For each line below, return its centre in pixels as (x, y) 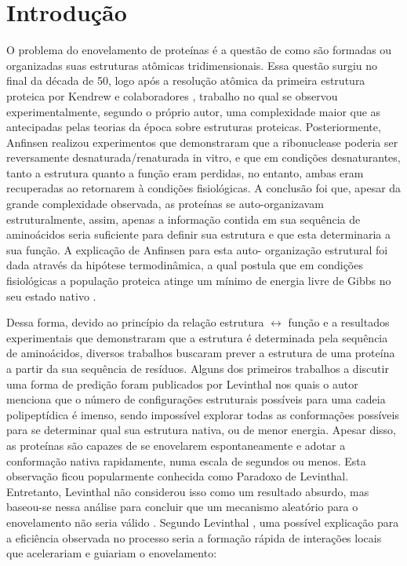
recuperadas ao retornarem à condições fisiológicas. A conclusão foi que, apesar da (204, 188)
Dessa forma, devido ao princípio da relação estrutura (135, 322)
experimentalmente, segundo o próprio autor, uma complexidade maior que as (194, 111)
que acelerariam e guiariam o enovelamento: (112, 553)
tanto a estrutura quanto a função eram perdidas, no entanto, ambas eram (185, 172)
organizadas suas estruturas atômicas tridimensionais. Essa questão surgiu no (192, 65)
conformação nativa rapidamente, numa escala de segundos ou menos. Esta (186, 460)
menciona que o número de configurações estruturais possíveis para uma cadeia (196, 399)
